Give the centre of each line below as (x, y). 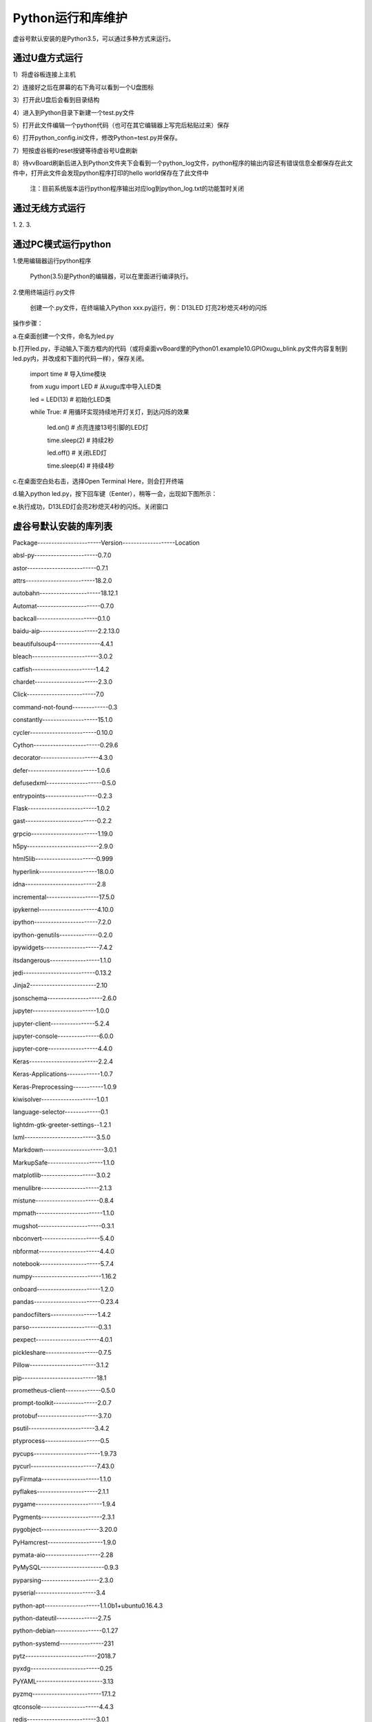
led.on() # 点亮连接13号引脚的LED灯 (98, 428)
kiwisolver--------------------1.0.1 (60, 1099)
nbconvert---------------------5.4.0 (64, 1238)
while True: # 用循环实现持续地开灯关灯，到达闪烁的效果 (110, 412)
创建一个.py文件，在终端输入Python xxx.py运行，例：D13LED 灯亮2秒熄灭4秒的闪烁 (149, 307)
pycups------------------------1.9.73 (65, 1453)
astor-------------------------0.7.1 (60, 568)
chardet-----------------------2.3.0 (63, 682)
